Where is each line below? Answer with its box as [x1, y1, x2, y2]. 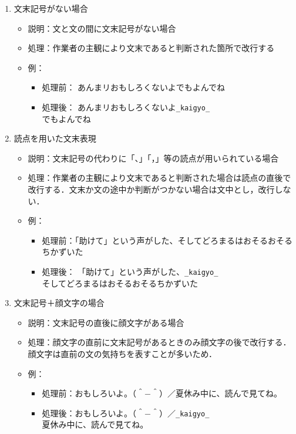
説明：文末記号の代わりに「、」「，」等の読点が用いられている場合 [28, 152, 279, 164]
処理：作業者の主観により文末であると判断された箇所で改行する [28, 42, 275, 54]
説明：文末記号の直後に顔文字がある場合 [28, 316, 184, 328]
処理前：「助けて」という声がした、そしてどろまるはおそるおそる [42, 234, 292, 246]
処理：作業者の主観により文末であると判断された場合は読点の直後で [28, 171, 291, 184]
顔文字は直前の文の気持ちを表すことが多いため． [28, 348, 217, 359]
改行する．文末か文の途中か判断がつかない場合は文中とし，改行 [28, 183, 275, 195]
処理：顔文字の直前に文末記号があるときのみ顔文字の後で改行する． [28, 336, 291, 348]
